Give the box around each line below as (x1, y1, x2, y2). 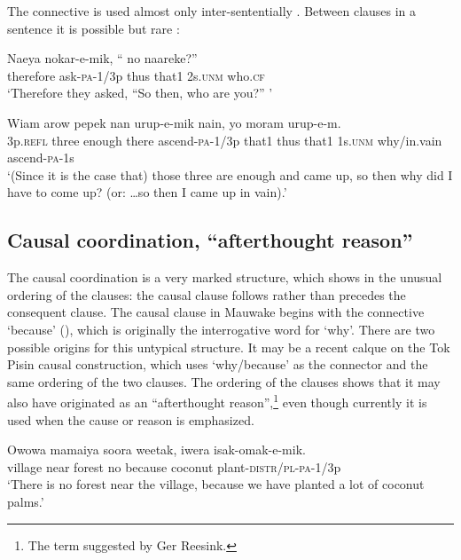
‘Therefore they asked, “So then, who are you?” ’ (7, 83, 273, 102)
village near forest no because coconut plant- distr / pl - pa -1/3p (7, 457, 341, 476)
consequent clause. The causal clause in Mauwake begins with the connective (7, 303, 425, 321)
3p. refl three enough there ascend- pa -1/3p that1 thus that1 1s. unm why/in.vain (7, 130, 442, 149)
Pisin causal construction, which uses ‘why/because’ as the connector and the (7, 355, 428, 374)
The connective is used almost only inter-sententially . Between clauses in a (7, 2, 417, 20)
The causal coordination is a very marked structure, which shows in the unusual (7, 268, 442, 287)
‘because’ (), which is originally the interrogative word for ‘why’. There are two (7, 319, 435, 338)
